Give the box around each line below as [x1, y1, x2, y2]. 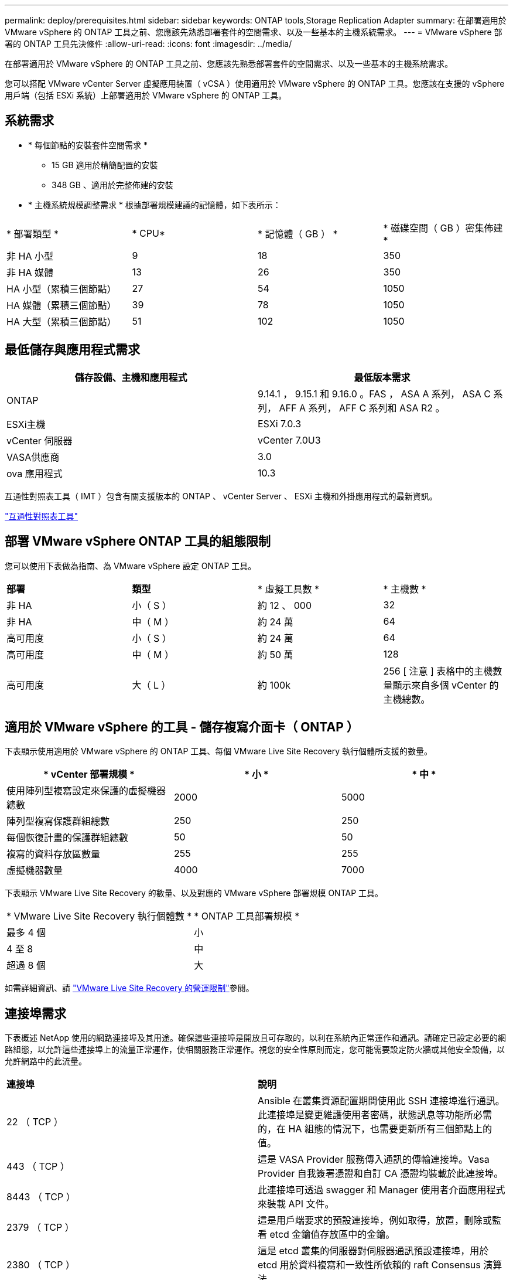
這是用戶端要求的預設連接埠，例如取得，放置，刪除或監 [258, 1214, 502, 1227]
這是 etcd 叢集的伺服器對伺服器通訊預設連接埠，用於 [258, 1245, 489, 1257]
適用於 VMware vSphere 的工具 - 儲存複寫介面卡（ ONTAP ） [5, 719, 359, 734]
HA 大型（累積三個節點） [6, 315, 117, 328]
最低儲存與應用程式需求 [5, 342, 140, 358]
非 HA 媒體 [6, 266, 53, 278]
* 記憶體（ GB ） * [258, 227, 338, 240]
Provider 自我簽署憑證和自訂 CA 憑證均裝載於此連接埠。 [258, 1167, 504, 1180]
